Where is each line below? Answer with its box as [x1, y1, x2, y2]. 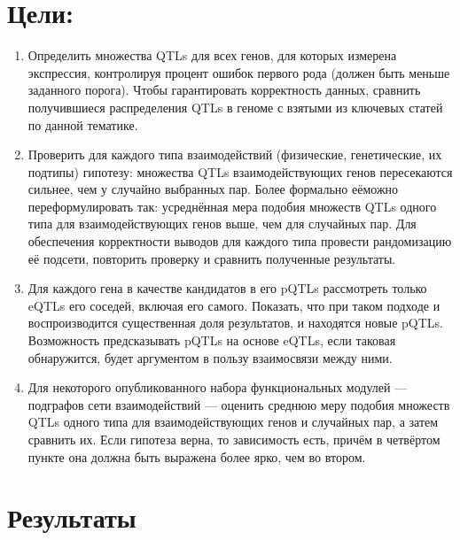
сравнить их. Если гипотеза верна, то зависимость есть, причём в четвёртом [27, 430, 441, 448]
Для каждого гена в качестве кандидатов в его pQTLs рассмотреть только [27, 279, 427, 297]
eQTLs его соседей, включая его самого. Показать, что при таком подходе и [27, 296, 441, 314]
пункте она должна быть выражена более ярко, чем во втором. [27, 447, 366, 466]
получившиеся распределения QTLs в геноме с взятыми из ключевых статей [27, 97, 443, 116]
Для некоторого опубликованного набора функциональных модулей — [27, 378, 408, 397]
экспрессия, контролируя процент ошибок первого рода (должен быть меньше [27, 63, 450, 81]
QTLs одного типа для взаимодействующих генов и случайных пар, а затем [27, 413, 439, 431]
